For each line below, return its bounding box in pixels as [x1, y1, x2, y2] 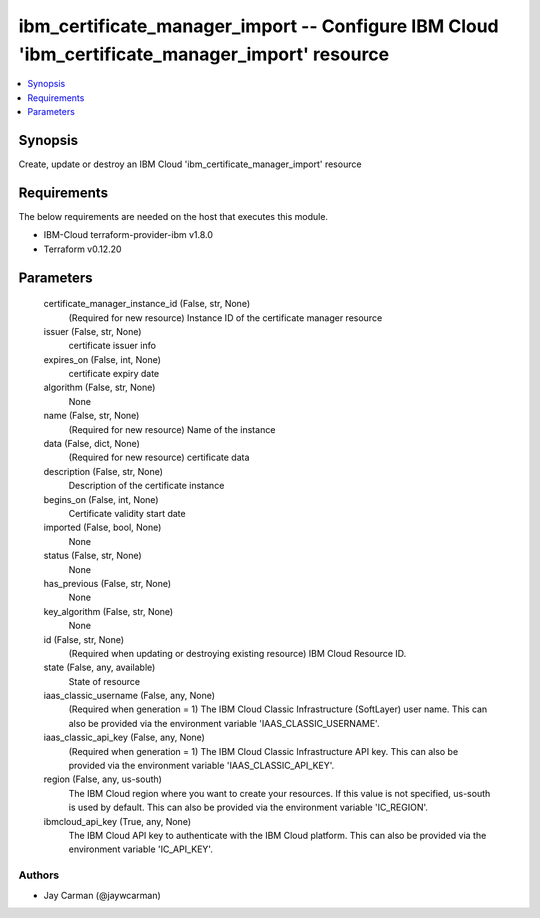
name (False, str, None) [43, 410, 140, 422]
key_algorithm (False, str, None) [43, 605, 174, 617]
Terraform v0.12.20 [43, 243, 122, 255]
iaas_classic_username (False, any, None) [43, 690, 215, 702]
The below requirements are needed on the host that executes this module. [18, 210, 329, 222]
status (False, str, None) [43, 550, 142, 562]
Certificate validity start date [68, 507, 186, 519]
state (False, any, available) [43, 661, 156, 674]
